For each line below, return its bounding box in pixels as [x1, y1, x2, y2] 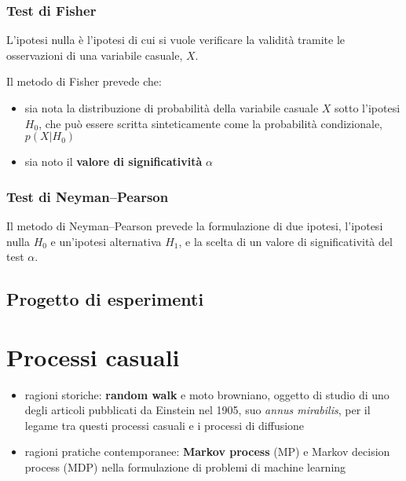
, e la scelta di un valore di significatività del [178, 233, 393, 249]
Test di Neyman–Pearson [6, 186, 169, 206]
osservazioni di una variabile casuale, [6, 46, 183, 63]
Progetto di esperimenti [6, 287, 204, 311]
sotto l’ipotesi [335, 100, 401, 116]
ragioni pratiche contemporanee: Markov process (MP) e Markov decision [24, 443, 390, 460]
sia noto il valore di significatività [24, 153, 203, 170]
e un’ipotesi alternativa [50, 233, 162, 249]
